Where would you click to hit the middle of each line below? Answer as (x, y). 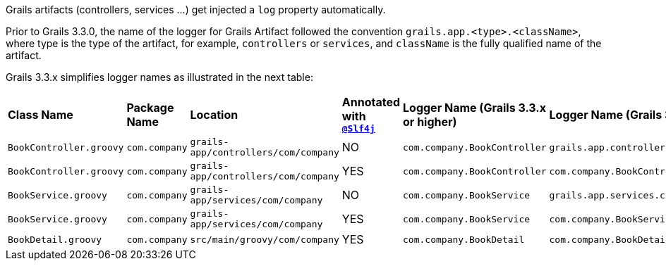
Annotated (371, 102)
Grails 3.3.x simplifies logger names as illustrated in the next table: (159, 77)
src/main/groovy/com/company (265, 239)
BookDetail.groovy (55, 239)
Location (214, 114)
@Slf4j (358, 128)
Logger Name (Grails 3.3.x (474, 107)
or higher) (430, 121)
